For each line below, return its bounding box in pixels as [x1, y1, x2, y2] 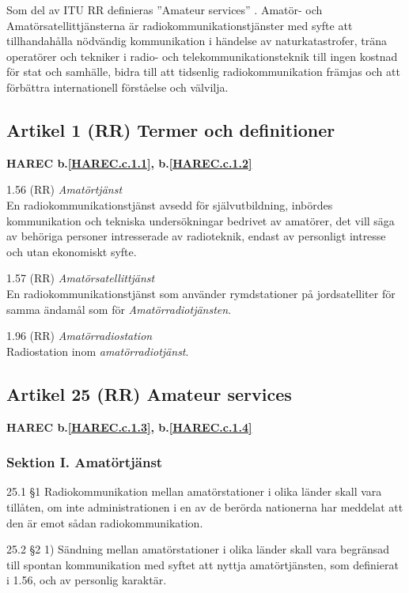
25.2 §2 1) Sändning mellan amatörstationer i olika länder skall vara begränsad [6, 541, 390, 557]
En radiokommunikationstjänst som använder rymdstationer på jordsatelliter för [6, 285, 396, 301]
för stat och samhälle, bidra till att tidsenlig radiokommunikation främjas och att [6, 63, 400, 80]
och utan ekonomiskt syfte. [6, 243, 137, 259]
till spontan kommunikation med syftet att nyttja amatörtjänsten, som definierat [6, 556, 399, 572]
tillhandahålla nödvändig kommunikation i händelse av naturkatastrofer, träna [6, 32, 388, 49]
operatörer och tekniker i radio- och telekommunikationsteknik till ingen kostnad [6, 47, 398, 64]
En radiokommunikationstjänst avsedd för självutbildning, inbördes [6, 196, 333, 213]
